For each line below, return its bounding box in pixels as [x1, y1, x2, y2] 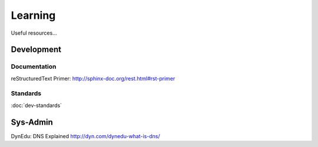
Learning [11, 9, 56, 22]
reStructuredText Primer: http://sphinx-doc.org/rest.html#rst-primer [11, 75, 175, 82]
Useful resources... [11, 29, 57, 36]
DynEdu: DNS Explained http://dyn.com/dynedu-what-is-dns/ [11, 132, 160, 139]
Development [11, 45, 62, 55]
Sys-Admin [11, 117, 53, 127]
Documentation [11, 62, 57, 71]
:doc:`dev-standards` [11, 102, 62, 109]
